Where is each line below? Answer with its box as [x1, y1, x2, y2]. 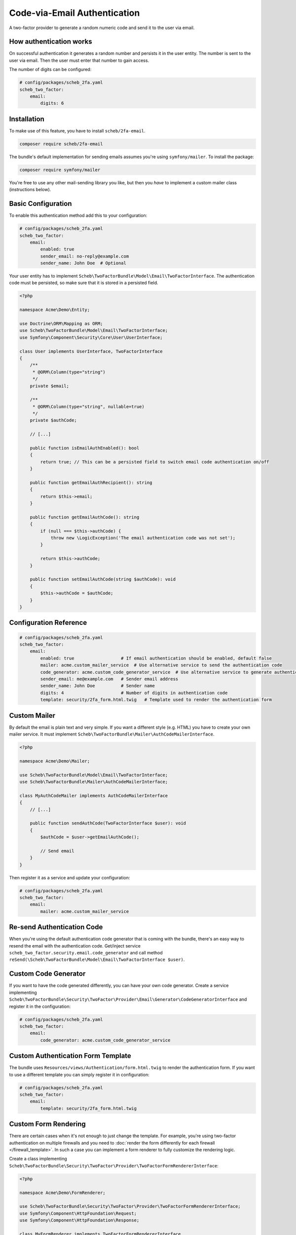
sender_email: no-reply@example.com [40, 253, 129, 259]
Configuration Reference [9, 618, 87, 627]
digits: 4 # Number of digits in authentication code [40, 690, 228, 696]
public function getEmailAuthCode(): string [30, 514, 140, 520]
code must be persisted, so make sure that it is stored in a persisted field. [9, 280, 158, 286]
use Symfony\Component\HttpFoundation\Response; [19, 1218, 140, 1223]
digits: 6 [40, 100, 64, 106]
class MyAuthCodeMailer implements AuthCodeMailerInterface [19, 793, 168, 798]
